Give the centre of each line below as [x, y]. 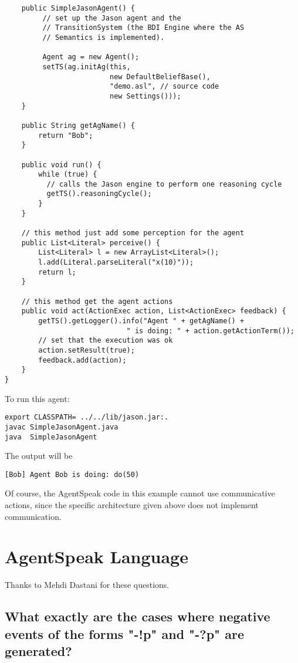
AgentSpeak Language [96, 557]
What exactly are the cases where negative [138, 616]
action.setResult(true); [87, 350]
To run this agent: [37, 398]
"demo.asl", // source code [164, 87]
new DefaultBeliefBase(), [160, 77]
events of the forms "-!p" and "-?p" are [124, 633]
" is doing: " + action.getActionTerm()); [210, 331]
